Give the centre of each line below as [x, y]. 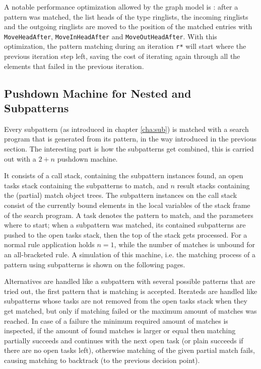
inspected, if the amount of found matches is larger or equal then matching [120, 330]
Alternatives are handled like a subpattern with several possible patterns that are [130, 281]
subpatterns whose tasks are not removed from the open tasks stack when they [126, 301]
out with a [20, 158]
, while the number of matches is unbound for [185, 244]
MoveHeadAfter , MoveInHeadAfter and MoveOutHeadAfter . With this [111, 36]
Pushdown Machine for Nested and [98, 93]
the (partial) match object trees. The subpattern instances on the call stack [121, 195]
